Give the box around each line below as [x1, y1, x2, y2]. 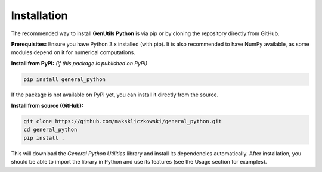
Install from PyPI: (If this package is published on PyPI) [11, 60, 148, 67]
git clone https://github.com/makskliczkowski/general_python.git [23, 118, 222, 125]
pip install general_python [23, 76, 106, 83]
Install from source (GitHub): [11, 102, 83, 110]
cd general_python [23, 126, 78, 133]
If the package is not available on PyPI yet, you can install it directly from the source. [11, 91, 219, 98]
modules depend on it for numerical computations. [11, 49, 135, 56]
